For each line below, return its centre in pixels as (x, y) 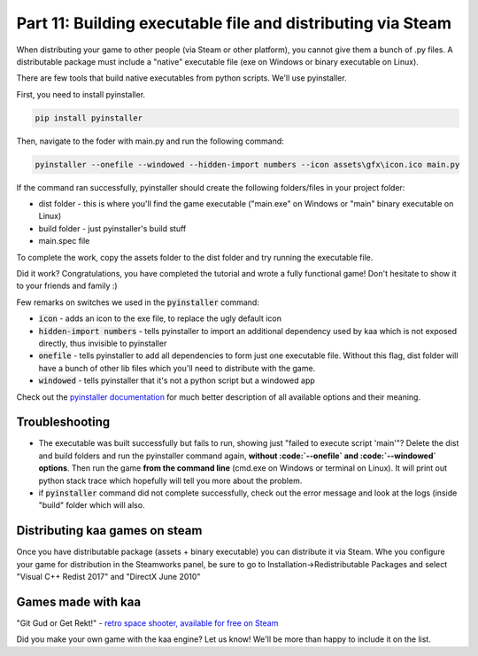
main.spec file (64, 241)
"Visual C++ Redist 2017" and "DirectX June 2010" (108, 577)
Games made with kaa (79, 601)
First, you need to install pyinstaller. (81, 94)
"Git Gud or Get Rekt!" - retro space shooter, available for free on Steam (147, 623)
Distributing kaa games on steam (109, 531)
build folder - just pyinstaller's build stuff (112, 228)
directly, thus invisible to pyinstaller (103, 343)
